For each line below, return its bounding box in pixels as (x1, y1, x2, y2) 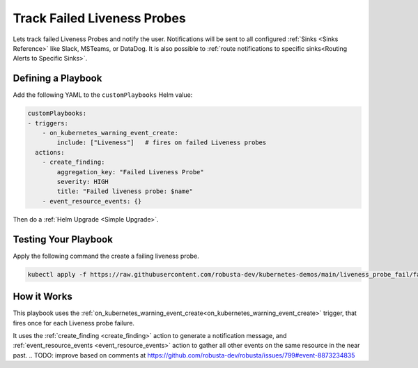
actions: (35, 148, 65, 156)
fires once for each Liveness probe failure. (13, 319, 135, 327)
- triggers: (27, 119, 69, 127)
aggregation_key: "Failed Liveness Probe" (56, 168, 205, 176)
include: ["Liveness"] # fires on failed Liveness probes (56, 139, 267, 146)
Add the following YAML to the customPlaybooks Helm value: (13, 91, 193, 99)
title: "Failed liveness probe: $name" (56, 187, 193, 195)
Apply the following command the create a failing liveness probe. (13, 252, 200, 260)
